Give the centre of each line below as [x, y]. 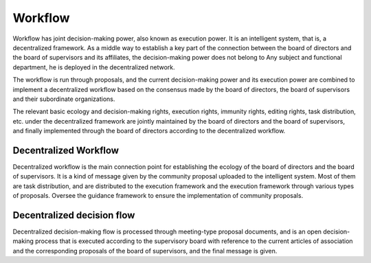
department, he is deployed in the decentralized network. [94, 67]
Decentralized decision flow [74, 215]
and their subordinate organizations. [64, 99]
